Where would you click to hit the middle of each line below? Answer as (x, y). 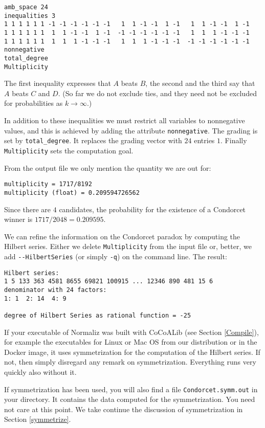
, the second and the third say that (200, 83)
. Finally (234, 140)
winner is (18, 219)
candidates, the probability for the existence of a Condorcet (152, 209)
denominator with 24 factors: (56, 290)
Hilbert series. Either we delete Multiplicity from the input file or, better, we (128, 246)
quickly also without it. (40, 371)
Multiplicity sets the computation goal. (69, 150)
